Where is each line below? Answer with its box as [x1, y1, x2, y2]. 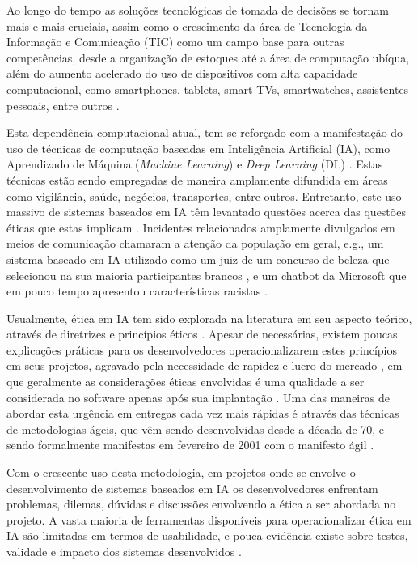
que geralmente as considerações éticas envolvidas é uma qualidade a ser [6, 373, 365, 390]
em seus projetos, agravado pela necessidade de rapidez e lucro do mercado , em [6, 357, 403, 374]
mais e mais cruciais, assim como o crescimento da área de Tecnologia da [6, 17, 368, 34]
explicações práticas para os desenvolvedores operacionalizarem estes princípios [6, 341, 398, 358]
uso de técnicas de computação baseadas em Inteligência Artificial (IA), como [6, 139, 391, 156]
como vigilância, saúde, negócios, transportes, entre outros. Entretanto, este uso [6, 187, 402, 204]
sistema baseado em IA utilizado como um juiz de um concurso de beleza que [6, 250, 390, 267]
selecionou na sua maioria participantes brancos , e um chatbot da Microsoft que [6, 266, 407, 283]
